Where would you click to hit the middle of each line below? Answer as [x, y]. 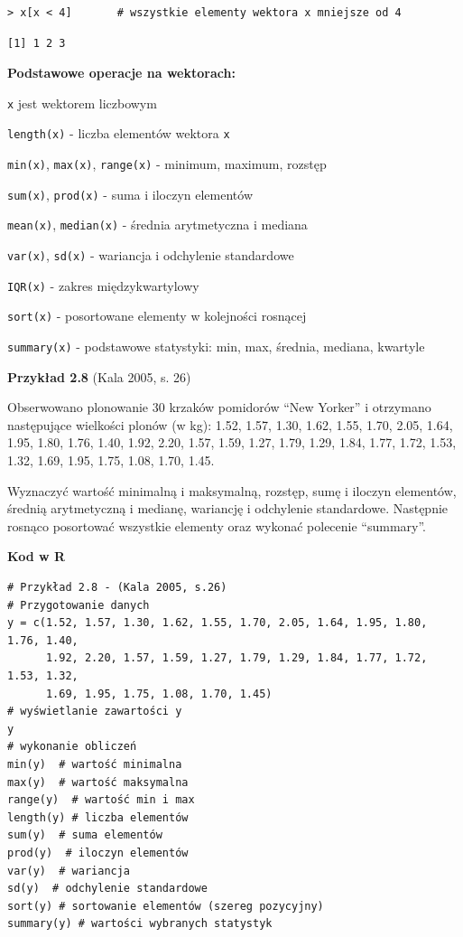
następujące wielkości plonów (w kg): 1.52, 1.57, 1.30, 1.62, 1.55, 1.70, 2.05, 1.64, [230, 424]
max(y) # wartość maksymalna [98, 782]
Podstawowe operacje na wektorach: [121, 73]
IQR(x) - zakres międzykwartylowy [103, 285]
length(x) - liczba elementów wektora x [119, 133]
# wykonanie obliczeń [72, 747]
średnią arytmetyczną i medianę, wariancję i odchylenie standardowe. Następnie [228, 508]
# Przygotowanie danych [79, 605]
